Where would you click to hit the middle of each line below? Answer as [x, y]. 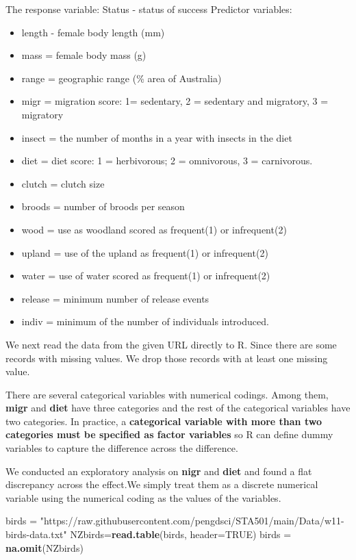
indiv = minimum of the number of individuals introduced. [145, 321]
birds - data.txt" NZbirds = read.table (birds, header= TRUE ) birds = [149, 534]
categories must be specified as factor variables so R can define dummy [169, 434]
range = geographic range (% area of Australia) [122, 78]
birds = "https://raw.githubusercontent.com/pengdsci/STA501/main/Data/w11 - [175, 521]
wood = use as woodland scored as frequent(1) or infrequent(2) [154, 229]
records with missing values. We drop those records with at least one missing [167, 358]
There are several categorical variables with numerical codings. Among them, [167, 394]
